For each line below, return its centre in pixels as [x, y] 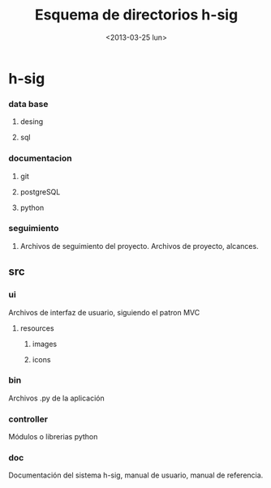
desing [32, 122]
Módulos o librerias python [53, 437]
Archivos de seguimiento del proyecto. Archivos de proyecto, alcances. [139, 246]
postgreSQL [40, 191]
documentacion [40, 158]
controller [28, 419]
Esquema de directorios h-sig [136, 15]
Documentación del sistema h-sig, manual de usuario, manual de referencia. [136, 475]
